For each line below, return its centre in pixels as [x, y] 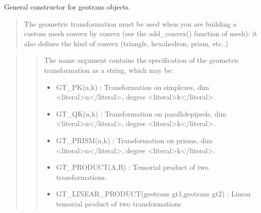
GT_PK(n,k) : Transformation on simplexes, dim [133, 87]
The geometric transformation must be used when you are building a [130, 23]
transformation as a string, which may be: [109, 70]
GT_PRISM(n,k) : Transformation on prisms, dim [134, 140]
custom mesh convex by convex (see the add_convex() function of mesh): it [141, 33]
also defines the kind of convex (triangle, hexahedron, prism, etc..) [126, 43]
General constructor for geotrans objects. [67, 7]
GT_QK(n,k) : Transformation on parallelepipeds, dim [141, 113]
